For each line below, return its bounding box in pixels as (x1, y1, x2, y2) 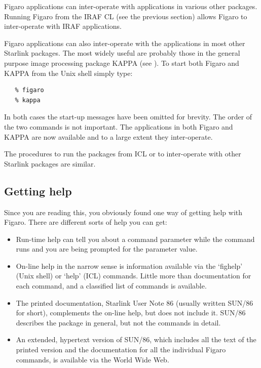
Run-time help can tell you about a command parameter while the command (16, 233, 255, 244)
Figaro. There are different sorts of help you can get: (4, 217, 167, 227)
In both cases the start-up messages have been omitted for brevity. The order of (4, 111, 252, 122)
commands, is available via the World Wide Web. (16, 354, 169, 364)
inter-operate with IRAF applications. (4, 21, 122, 31)
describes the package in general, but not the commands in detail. (16, 317, 221, 328)
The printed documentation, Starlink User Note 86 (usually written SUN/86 (16, 297, 253, 308)
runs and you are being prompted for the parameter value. (16, 243, 198, 254)
